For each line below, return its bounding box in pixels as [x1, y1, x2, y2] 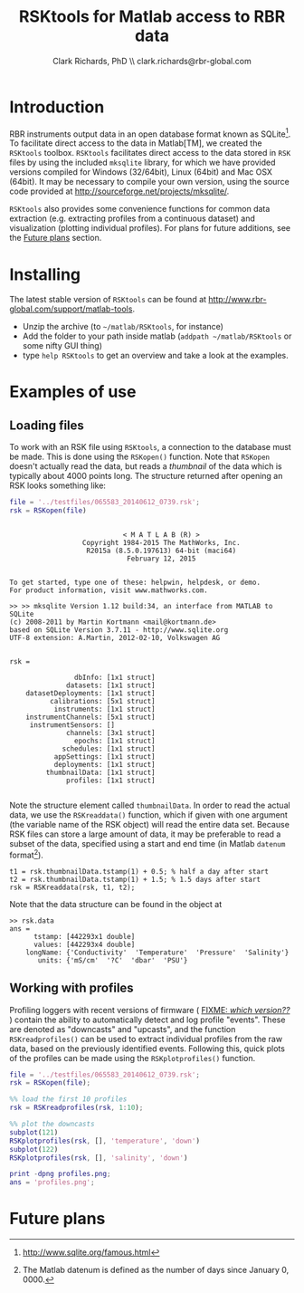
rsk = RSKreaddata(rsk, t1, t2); [9, 883, 136, 892]
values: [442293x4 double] [33, 940, 136, 949]
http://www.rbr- [207, 294, 267, 305]
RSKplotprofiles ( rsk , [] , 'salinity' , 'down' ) [9, 1153, 188, 1163]
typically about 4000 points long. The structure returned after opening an [9, 471, 283, 482]
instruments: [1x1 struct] [53, 704, 156, 714]
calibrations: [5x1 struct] [49, 697, 156, 706]
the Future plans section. [9, 233, 102, 244]
